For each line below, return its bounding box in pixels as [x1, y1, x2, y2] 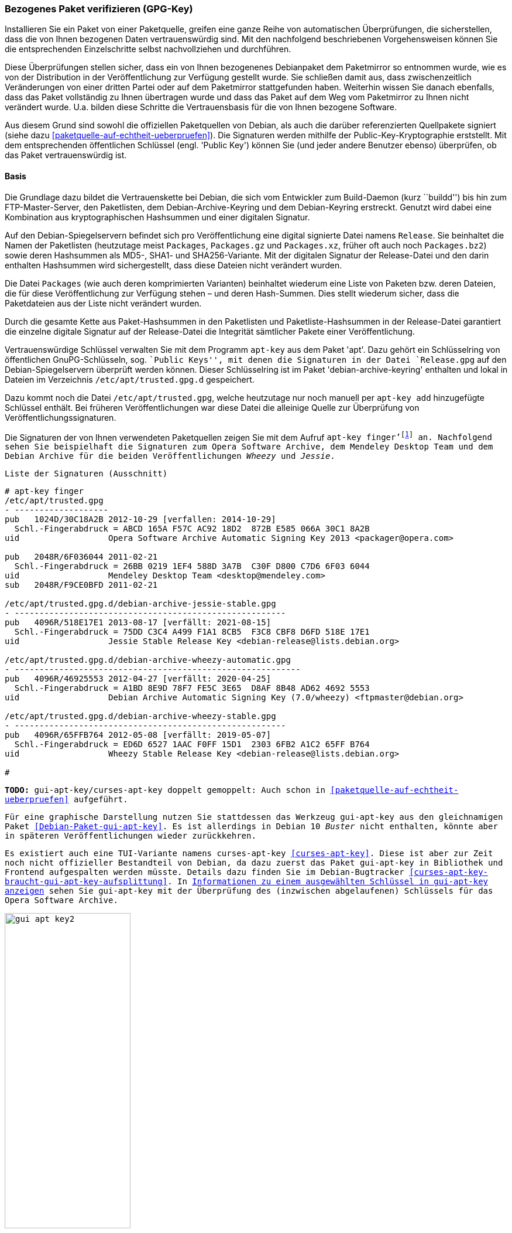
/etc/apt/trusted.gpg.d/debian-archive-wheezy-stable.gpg [5, 711, 276, 721]
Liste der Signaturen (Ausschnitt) [5, 469, 168, 479]
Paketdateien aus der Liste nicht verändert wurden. [5, 298, 202, 308]
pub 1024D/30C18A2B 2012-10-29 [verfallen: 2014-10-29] [5, 515, 276, 524]
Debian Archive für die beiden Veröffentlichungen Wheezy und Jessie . [5, 451, 335, 461]
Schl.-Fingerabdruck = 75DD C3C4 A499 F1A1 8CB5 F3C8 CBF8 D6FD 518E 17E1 [14, 627, 370, 637]
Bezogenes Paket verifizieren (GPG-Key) [5, 3, 193, 15]
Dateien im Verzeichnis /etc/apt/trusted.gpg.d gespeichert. [5, 374, 255, 384]
